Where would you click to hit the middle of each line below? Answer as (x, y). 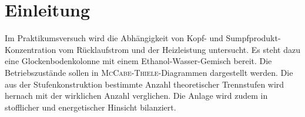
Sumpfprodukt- (253, 38)
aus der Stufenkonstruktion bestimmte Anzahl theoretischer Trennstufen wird (145, 84)
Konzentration (31, 49)
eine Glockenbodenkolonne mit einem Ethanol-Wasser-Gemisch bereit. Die (138, 61)
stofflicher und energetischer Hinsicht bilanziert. (91, 107)
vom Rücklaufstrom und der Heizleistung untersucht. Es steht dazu (179, 49)
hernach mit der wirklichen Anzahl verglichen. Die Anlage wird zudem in (136, 96)
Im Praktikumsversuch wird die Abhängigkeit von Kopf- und (114, 38)
